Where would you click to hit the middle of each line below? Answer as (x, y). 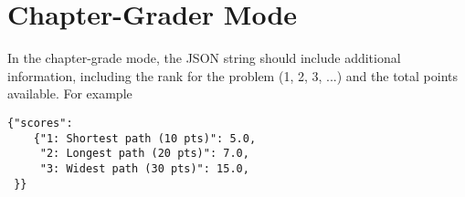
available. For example (70, 93)
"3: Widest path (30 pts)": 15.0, (144, 168)
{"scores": (40, 123)
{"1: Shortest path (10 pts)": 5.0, (145, 138)
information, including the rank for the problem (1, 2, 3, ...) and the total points (233, 75)
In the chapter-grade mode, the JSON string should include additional (204, 58)
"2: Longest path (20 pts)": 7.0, (144, 154)
